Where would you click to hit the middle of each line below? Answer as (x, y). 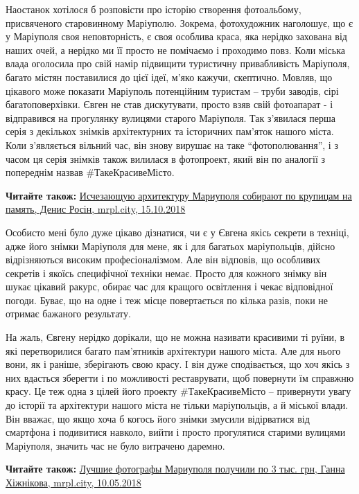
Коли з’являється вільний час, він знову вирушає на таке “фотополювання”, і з (172, 144)
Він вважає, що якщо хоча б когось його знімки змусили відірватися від (158, 418)
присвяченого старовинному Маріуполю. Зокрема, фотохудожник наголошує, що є (179, 23)
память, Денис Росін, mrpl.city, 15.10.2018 (96, 209)
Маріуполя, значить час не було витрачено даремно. (115, 445)
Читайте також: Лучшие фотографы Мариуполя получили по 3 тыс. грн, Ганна (175, 469)
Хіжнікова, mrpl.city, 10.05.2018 (73, 482)
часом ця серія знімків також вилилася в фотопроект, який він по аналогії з (166, 158)
